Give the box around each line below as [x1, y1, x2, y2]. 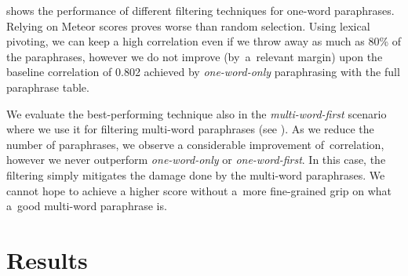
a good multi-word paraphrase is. [6, 198, 167, 214]
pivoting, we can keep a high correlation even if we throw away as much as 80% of [6, 33, 402, 49]
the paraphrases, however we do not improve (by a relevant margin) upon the [6, 48, 383, 64]
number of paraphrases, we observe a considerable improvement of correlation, [6, 136, 384, 152]
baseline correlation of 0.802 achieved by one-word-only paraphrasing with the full [6, 64, 400, 80]
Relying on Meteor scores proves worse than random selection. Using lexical [6, 17, 370, 34]
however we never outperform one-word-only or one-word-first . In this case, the [6, 151, 386, 168]
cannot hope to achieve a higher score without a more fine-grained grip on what [6, 182, 392, 198]
